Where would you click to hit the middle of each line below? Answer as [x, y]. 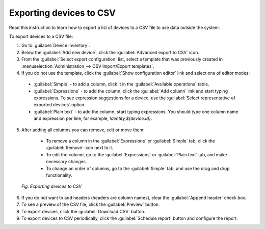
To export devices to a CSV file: [41, 36]
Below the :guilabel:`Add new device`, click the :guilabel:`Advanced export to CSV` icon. [110, 52]
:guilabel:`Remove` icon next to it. [80, 148]
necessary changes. [66, 162]
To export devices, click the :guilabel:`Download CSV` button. [83, 211]
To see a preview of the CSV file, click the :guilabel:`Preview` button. [91, 204]
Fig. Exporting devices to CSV [52, 186]
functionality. [59, 175]
